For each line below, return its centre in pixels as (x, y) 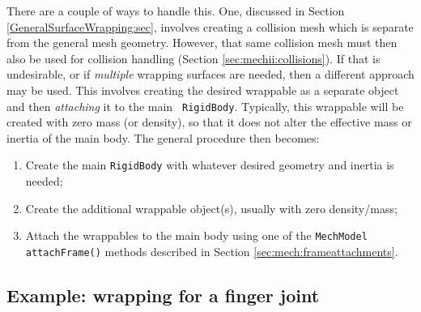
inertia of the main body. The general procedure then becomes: (163, 137)
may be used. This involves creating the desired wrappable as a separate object (203, 90)
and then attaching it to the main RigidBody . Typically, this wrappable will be (205, 106)
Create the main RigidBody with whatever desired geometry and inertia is (210, 165)
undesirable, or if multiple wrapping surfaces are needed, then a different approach (210, 74)
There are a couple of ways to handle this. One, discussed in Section (176, 11)
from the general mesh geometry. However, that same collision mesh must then (202, 43)
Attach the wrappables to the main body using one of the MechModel (196, 235)
